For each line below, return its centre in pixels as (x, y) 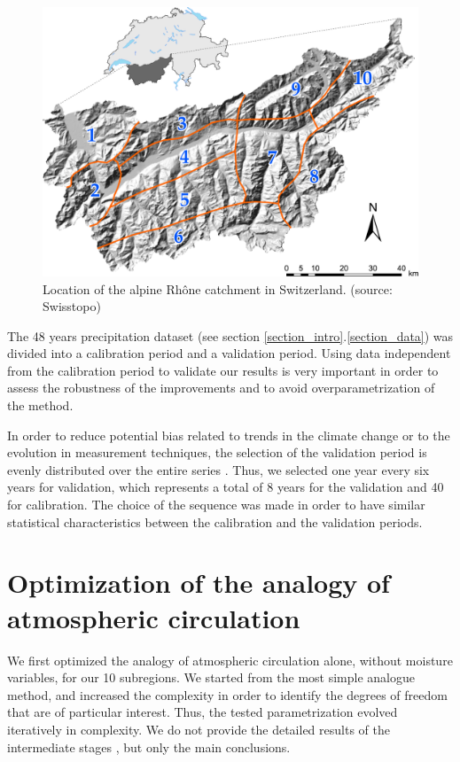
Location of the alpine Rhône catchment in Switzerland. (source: (218, 288)
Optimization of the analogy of (199, 583)
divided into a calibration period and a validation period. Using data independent (229, 353)
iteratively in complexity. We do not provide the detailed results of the (199, 729)
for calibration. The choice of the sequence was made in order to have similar (216, 505)
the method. (40, 405)
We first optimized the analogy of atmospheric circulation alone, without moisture (230, 660)
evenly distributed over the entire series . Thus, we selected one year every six (218, 469)
